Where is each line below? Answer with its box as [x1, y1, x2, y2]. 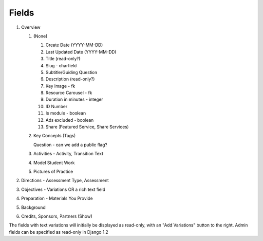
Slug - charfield [45, 62, 77, 68]
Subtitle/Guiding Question [45, 69, 97, 75]
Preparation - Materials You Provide [21, 195, 93, 202]
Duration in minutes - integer [45, 96, 103, 102]
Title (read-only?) [45, 56, 81, 62]
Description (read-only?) [45, 76, 95, 82]
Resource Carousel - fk [45, 90, 93, 96]
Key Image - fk [45, 83, 75, 89]
